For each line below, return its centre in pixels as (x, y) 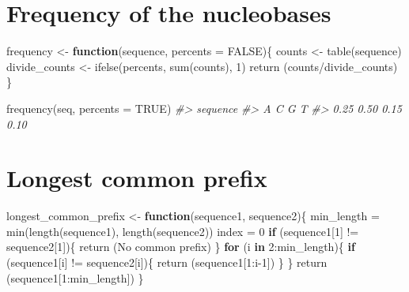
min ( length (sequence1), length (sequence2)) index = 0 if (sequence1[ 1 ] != (183, 231)
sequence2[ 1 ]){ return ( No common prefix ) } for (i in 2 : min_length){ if (181, 247)
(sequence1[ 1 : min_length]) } (75, 277)
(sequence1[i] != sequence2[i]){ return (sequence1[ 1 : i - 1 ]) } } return (167, 262)
